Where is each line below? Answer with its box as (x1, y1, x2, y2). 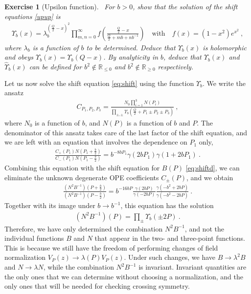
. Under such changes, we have (124, 252, 215, 262)
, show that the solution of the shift (133, 1, 238, 11)
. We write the (203, 78, 246, 88)
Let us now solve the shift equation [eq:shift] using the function (4, 78, 194, 88)
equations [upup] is (4, 11, 61, 21)
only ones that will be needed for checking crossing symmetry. (4, 281, 190, 291)
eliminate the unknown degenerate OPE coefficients (4, 172, 159, 182)
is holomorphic (203, 42, 247, 52)
